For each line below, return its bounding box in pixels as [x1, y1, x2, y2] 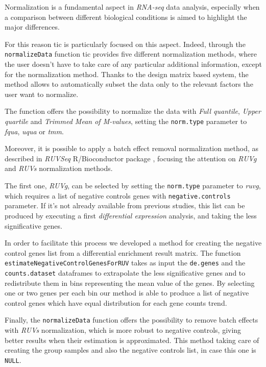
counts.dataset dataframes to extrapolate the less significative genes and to [5, 267, 246, 278]
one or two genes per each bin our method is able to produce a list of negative [5, 287, 249, 298]
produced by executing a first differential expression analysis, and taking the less [5, 210, 257, 221]
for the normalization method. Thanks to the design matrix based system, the [5, 68, 249, 79]
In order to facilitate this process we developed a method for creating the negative [5, 237, 262, 248]
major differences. [5, 21, 60, 32]
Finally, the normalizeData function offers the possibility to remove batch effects [5, 314, 258, 325]
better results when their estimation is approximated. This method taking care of [5, 334, 259, 345]
